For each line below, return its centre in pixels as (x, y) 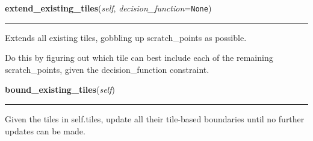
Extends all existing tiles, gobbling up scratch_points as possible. (126, 37)
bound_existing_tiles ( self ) (60, 89)
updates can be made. (45, 130)
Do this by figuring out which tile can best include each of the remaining (139, 58)
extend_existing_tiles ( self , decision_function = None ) (108, 8)
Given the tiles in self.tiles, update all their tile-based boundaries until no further (155, 119)
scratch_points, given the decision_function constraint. (107, 69)
